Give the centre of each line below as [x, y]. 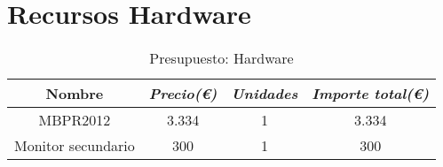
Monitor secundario [75, 146]
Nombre [75, 94]
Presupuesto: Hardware [221, 58]
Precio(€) [183, 94]
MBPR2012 [75, 120]
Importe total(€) [371, 94]
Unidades [265, 94]
